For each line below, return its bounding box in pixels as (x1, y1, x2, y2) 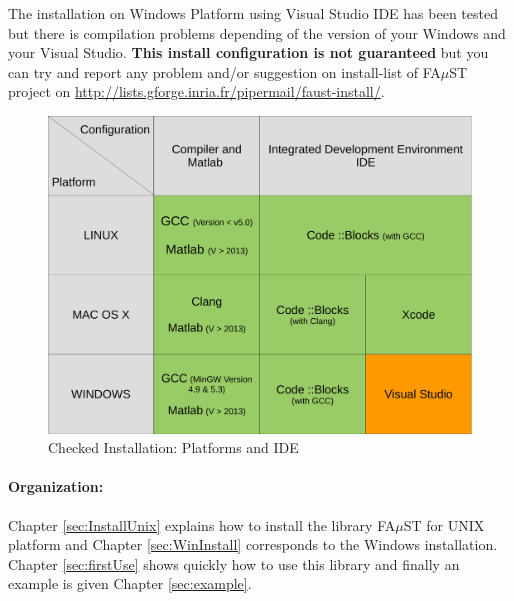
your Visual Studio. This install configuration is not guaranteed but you (8, 42, 489, 63)
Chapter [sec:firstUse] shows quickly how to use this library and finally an (8, 553, 460, 574)
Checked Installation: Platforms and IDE (48, 437, 299, 458)
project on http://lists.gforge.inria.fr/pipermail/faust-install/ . (8, 81, 385, 102)
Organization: (8, 476, 104, 497)
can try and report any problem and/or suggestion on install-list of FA (8, 61, 441, 82)
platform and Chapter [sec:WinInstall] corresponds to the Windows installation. (8, 534, 498, 555)
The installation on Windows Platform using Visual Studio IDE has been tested (8, 3, 498, 23)
